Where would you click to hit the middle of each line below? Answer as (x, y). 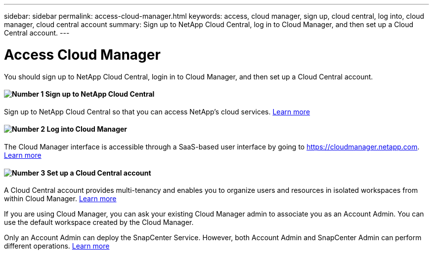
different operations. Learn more (57, 246)
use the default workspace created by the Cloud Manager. (99, 222)
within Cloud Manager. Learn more (60, 199)
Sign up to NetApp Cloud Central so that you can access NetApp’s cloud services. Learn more (157, 111)
